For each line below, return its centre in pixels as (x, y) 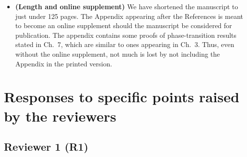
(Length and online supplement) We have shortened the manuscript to (127, 6)
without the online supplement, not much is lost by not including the (117, 54)
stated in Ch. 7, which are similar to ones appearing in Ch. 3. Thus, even (125, 44)
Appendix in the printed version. (64, 63)
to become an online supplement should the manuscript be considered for (123, 25)
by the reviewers (60, 116)
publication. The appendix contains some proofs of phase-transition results (126, 35)
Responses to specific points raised (122, 97)
